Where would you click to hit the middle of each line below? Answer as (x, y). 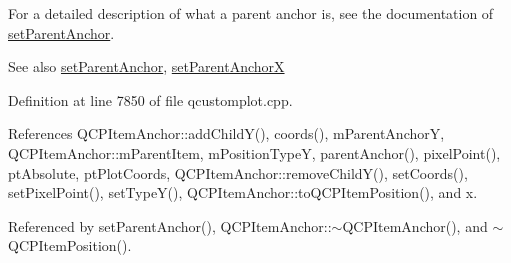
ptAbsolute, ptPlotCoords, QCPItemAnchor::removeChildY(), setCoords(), (238, 172)
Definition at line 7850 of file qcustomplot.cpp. (150, 99)
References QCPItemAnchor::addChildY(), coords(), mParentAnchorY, (226, 133)
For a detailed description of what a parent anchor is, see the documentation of (251, 13)
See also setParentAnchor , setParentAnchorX (146, 66)
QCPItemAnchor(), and (415, 225)
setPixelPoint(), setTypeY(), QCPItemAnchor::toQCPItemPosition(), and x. (243, 192)
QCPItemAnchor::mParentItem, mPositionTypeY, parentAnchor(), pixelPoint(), (254, 152)
